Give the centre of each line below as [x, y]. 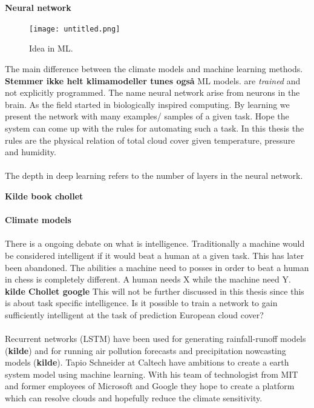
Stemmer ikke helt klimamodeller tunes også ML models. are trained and [153, 80]
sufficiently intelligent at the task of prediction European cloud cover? [134, 314]
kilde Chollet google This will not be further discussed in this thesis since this [155, 291]
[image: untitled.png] [75, 29]
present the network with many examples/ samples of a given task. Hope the [147, 116]
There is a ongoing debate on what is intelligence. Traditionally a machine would [155, 243]
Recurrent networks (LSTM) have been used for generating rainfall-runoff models [155, 339]
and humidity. [31, 152]
